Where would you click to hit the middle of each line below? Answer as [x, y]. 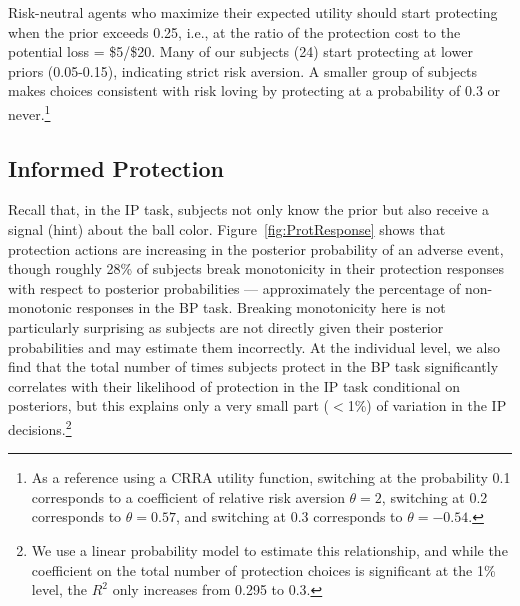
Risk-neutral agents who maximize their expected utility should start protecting [253, 12]
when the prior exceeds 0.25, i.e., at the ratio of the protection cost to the [234, 31]
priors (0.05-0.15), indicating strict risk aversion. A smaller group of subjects [243, 70]
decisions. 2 [40, 427]
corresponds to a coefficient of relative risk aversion [188, 496]
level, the [59, 589]
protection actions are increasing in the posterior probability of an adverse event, [256, 248]
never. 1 [29, 112]
